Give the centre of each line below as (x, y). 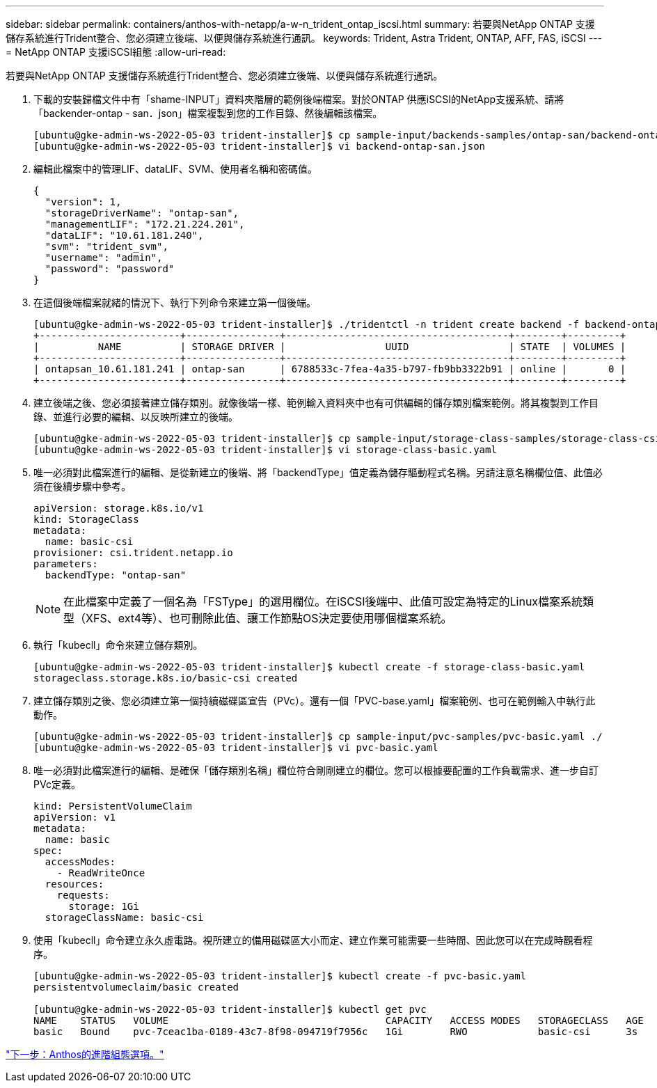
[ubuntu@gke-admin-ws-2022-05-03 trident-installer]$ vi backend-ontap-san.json (260, 146)
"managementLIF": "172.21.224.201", (145, 224)
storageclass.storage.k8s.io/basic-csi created (166, 678)
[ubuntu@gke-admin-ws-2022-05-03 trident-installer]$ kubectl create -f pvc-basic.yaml (280, 976)
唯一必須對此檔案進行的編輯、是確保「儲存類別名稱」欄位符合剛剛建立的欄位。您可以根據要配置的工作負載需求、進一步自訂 (316, 770)
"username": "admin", (104, 258)
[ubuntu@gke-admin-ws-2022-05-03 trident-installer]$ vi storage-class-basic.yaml (265, 450)
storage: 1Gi (104, 906)
